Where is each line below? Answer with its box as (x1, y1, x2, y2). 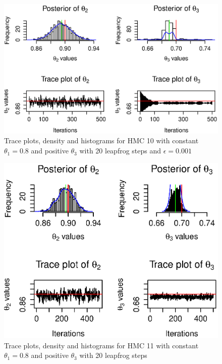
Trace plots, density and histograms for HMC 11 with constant (4, 340, 199, 350)
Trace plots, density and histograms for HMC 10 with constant (4, 135, 199, 146)
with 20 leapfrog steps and (79, 145, 161, 156)
